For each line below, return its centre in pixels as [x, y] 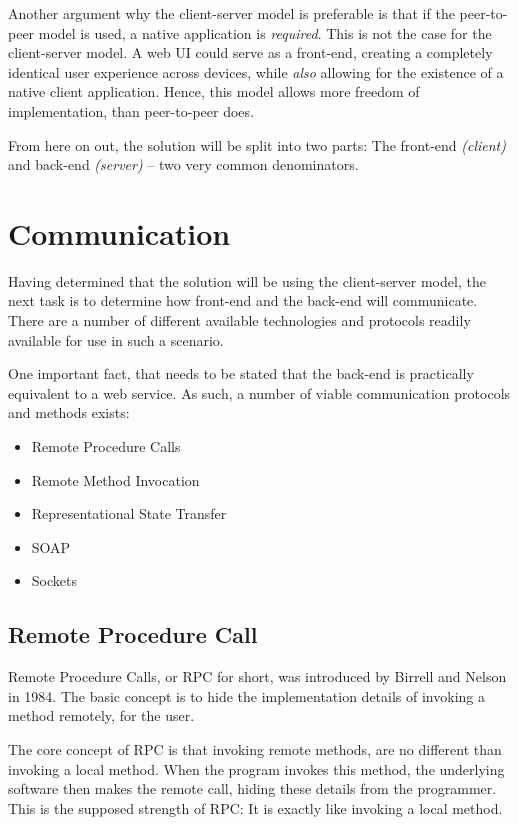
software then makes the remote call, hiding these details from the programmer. [252, 788]
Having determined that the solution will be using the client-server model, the [247, 280]
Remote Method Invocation [115, 479]
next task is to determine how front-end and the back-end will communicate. [243, 300]
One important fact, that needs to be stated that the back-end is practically [241, 373]
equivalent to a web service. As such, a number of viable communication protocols [259, 392]
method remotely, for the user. [101, 715]
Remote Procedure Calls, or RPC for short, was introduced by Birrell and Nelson [257, 676]
